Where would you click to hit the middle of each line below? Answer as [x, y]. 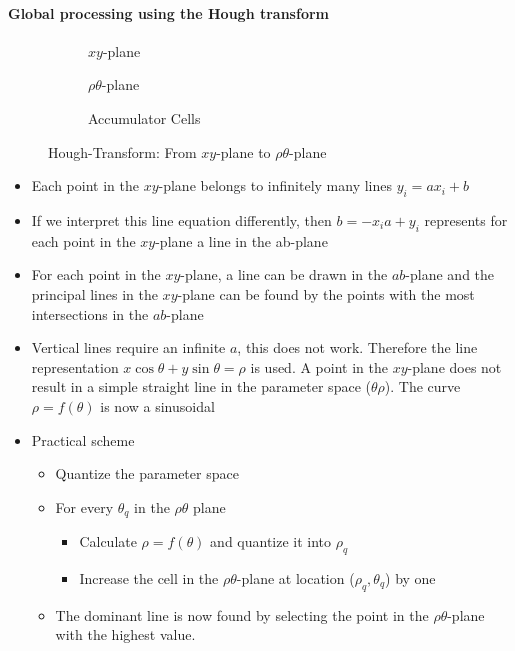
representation [75, 366]
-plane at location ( [295, 577]
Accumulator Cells [144, 117]
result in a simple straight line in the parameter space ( [201, 386]
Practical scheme [83, 439]
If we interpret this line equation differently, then [181, 219]
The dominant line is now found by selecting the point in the [242, 614]
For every [84, 506]
